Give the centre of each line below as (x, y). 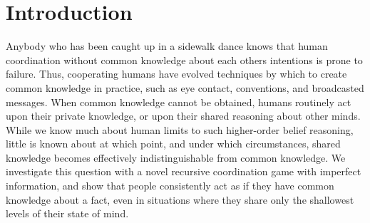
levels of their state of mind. (67, 213)
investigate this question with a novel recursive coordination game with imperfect (184, 171)
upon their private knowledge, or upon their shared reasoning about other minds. (183, 116)
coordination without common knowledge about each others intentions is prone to (184, 59)
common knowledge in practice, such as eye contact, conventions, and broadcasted (185, 87)
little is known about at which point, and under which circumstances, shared (173, 144)
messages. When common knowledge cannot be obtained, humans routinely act (179, 102)
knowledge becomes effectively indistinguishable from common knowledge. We (176, 157)
